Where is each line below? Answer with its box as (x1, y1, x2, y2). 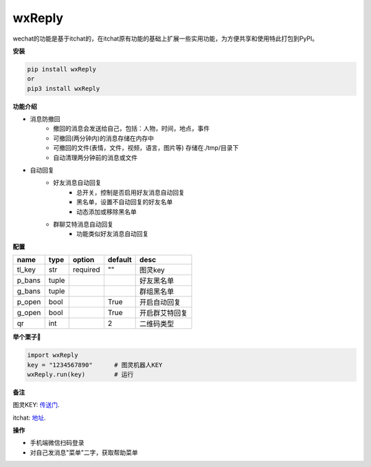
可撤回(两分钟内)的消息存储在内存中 (53, 134, 155, 142)
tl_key (16, 265, 36, 274)
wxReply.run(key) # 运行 (27, 370, 134, 378)
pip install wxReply (27, 65, 96, 73)
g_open (16, 308, 41, 318)
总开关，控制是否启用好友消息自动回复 (76, 188, 185, 196)
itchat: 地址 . (12, 413, 46, 422)
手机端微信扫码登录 (30, 439, 85, 447)
